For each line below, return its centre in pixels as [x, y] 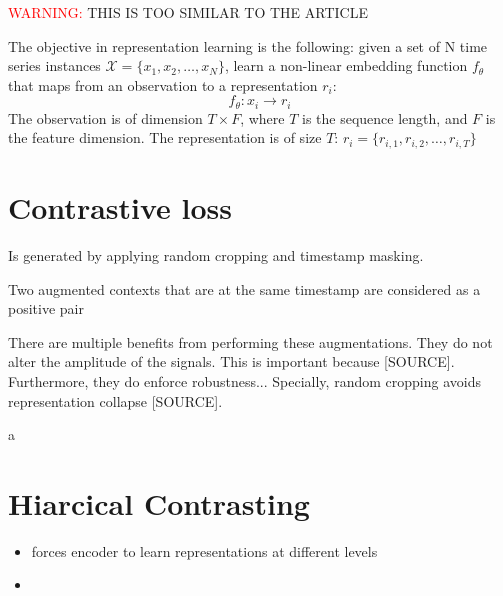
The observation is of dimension [105, 117]
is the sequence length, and [385, 117]
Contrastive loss [120, 207]
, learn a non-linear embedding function [346, 65]
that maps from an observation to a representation [163, 84]
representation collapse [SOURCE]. [115, 400]
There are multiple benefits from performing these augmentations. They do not [250, 341]
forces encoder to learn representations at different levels [204, 550]
